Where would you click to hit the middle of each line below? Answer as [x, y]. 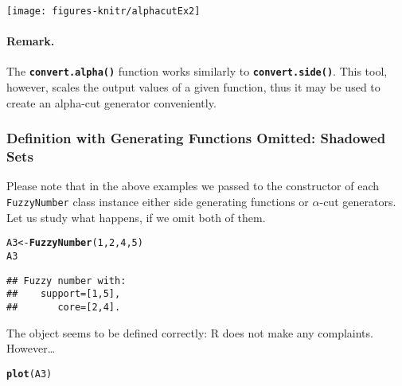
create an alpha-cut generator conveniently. [111, 102]
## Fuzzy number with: [66, 281]
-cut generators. [358, 202]
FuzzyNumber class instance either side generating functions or [158, 202]
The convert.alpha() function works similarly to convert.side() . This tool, [197, 71]
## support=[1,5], [64, 294]
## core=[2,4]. [64, 307]
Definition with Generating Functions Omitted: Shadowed [196, 138]
